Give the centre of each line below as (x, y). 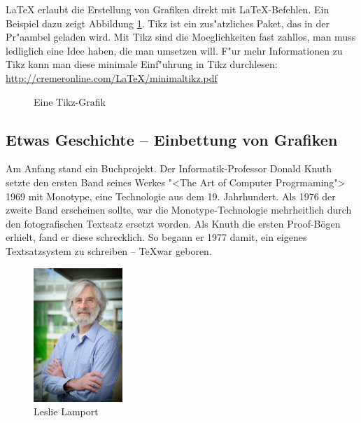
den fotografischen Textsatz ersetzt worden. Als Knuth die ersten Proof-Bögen (173, 223)
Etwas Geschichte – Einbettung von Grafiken (172, 139)
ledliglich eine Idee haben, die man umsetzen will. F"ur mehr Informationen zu (174, 50)
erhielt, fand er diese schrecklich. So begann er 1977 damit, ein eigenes (156, 237)
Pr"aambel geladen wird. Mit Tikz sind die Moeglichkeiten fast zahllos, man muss (181, 37)
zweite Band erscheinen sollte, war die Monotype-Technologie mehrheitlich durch (179, 210)
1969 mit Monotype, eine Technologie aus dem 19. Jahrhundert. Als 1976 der (171, 196)
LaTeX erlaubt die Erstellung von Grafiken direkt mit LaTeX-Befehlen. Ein (168, 9)
